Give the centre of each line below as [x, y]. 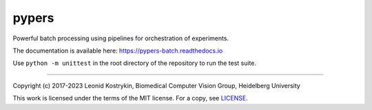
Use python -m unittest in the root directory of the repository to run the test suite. [135, 63]
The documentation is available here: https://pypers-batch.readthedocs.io [118, 51]
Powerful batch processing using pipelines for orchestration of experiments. [121, 38]
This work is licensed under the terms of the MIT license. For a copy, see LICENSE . [130, 98]
